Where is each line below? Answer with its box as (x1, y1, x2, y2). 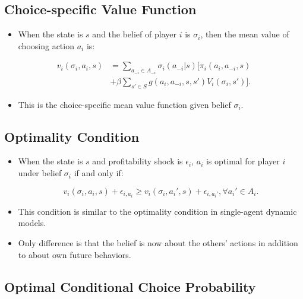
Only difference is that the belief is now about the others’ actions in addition (18, 236, 298, 249)
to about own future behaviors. (18, 248, 131, 260)
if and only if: (74, 167, 124, 179)
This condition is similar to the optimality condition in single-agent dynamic (18, 205, 297, 217)
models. (18, 217, 46, 229)
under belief (18, 167, 62, 179)
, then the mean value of (200, 28, 289, 40)
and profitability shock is (92, 155, 183, 167)
